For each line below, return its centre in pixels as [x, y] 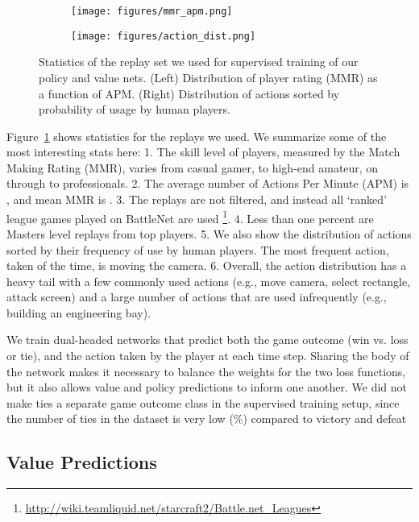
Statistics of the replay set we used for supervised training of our [199, 62]
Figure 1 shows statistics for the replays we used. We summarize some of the [197, 136]
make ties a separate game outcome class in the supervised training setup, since [203, 402]
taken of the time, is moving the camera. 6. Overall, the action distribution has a [207, 265]
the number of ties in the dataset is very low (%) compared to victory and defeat [207, 418]
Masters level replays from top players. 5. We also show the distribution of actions [209, 233]
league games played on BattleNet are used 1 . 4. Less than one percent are [190, 217]
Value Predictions [82, 462]
